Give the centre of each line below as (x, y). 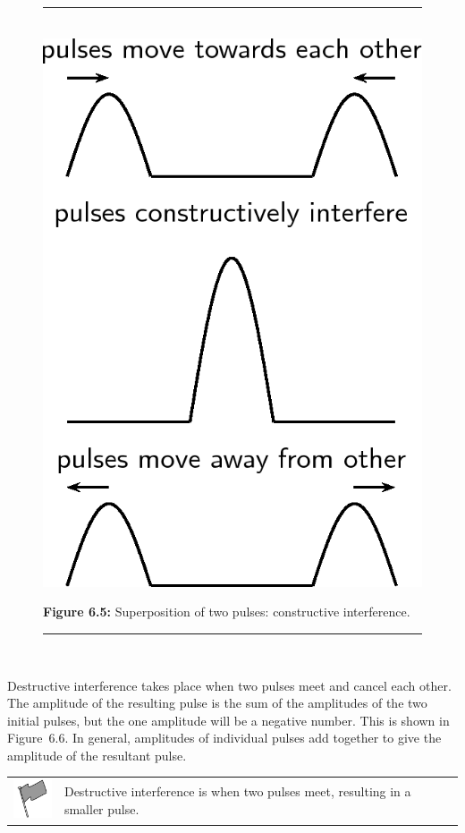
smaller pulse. (101, 808)
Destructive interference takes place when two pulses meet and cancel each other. (229, 685)
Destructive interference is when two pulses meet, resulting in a (237, 791)
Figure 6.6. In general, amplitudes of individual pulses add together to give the (224, 738)
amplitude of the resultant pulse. (97, 755)
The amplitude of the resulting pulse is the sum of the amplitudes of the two (217, 703)
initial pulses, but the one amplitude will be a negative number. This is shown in (228, 720)
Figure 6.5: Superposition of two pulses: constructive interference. (227, 612)
